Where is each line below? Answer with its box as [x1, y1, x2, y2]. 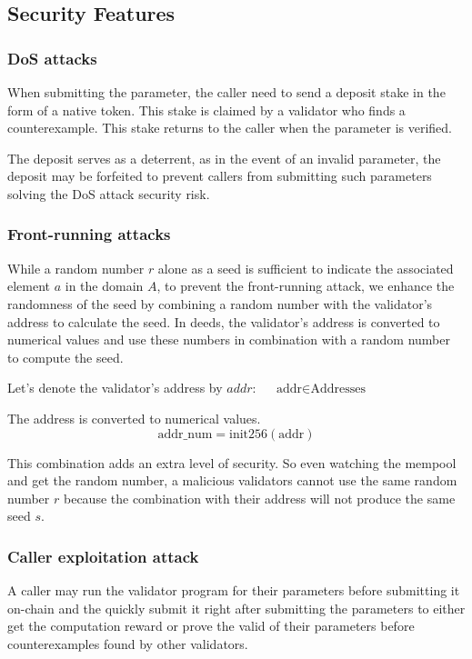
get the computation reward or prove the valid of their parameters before [7, 616, 415, 635]
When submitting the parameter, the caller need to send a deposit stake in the [7, 83, 446, 101]
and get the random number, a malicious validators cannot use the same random [7, 471, 457, 490]
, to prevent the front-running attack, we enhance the [156, 276, 455, 295]
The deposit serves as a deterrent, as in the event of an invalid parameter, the [7, 148, 441, 167]
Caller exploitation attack [7, 544, 199, 567]
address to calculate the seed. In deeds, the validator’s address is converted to [7, 312, 440, 331]
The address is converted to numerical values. [7, 408, 261, 427]
